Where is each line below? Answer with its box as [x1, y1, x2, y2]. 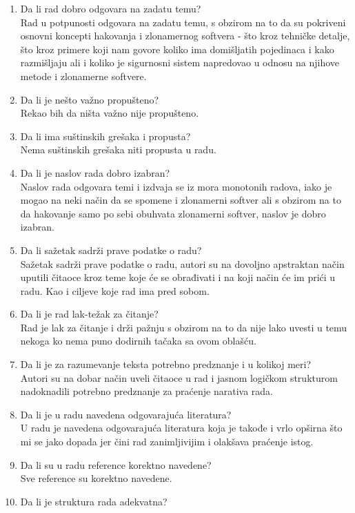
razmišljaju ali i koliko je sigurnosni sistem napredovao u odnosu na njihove [20, 55, 340, 70]
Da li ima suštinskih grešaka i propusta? [20, 128, 191, 143]
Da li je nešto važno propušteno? [20, 92, 159, 106]
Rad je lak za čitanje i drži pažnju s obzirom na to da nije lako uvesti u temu [20, 320, 347, 334]
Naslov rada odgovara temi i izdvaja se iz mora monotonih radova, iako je [20, 179, 332, 193]
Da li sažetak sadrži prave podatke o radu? [20, 242, 202, 257]
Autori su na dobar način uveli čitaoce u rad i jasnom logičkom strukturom [20, 370, 338, 385]
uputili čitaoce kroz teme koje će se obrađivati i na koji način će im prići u [20, 270, 336, 284]
